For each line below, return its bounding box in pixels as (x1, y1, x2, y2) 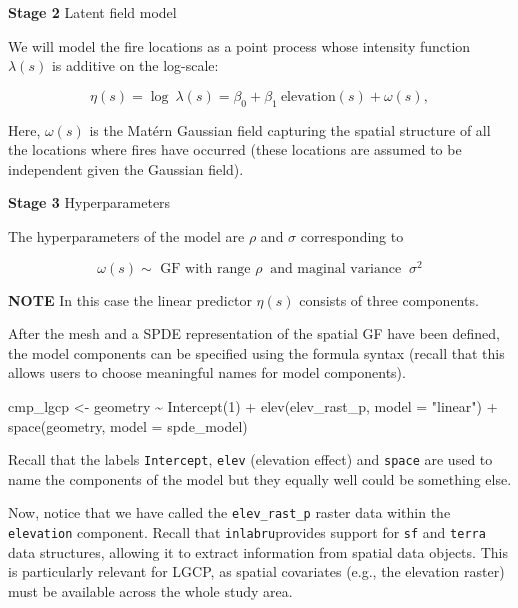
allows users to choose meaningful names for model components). (8, 362, 406, 383)
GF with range (160, 261, 251, 276)
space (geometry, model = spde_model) (8, 415, 248, 436)
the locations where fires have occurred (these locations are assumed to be (8, 139, 462, 160)
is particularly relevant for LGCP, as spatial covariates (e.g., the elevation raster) (8, 561, 505, 582)
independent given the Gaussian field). (8, 158, 244, 179)
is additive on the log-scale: (51, 55, 219, 76)
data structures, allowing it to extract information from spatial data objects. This (8, 541, 508, 562)
